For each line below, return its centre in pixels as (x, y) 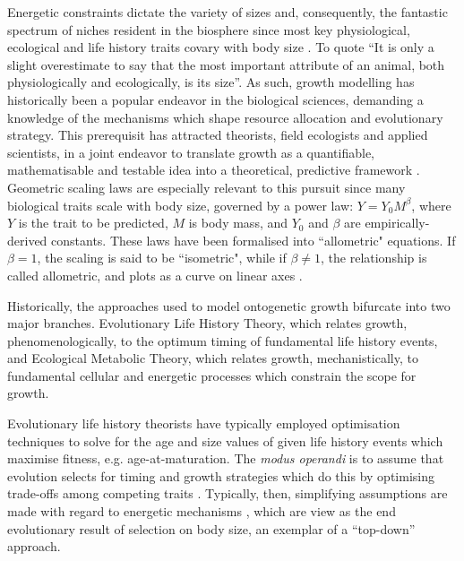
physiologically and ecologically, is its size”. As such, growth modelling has (211, 82)
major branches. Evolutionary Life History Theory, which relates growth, (207, 323)
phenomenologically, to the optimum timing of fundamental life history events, (223, 340)
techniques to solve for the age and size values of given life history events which (225, 440)
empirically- (397, 223)
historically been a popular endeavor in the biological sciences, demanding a (215, 99)
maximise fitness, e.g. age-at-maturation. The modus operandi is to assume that (226, 458)
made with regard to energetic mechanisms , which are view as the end (202, 511)
